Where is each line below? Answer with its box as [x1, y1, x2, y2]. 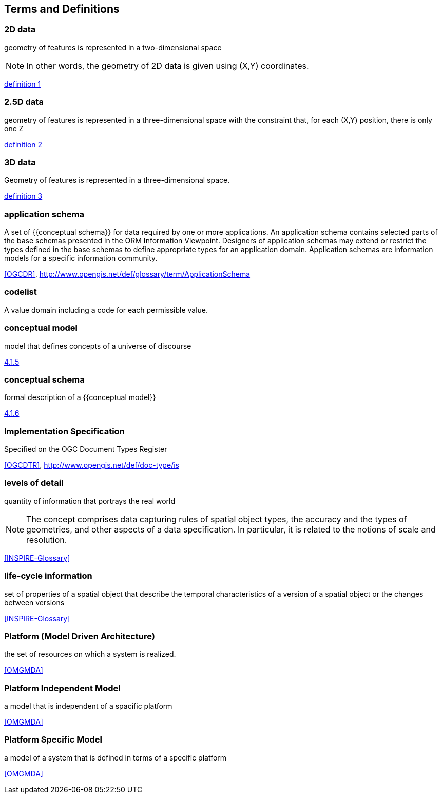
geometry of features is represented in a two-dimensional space [4, 43, 222, 52]
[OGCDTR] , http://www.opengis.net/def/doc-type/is [4, 461, 179, 470]
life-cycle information [4, 571, 92, 581]
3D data [4, 157, 36, 167]
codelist [4, 287, 37, 297]
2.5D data [4, 97, 44, 107]
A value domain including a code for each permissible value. [4, 305, 208, 314]
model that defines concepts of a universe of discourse [4, 341, 191, 350]
